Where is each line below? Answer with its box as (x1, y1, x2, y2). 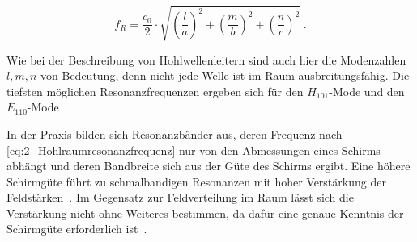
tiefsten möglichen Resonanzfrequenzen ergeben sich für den (6, 82, 304, 99)
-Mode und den (329, 82, 405, 99)
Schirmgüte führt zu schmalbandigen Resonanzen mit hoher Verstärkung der (6, 173, 386, 190)
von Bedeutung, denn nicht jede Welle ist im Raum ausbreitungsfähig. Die (40, 67, 410, 84)
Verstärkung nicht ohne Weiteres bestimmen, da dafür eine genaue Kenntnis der (6, 204, 404, 221)
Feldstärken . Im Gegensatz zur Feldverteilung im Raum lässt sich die (6, 189, 354, 206)
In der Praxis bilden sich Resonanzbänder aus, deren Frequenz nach (6, 125, 343, 142)
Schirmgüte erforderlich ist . (6, 220, 147, 237)
